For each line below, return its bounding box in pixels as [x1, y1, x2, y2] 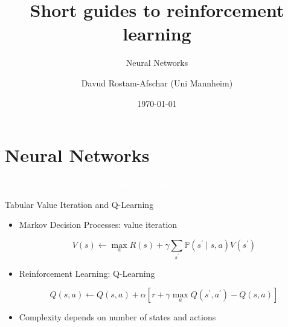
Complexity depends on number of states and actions [19, 311, 216, 323]
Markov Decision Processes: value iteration [19, 218, 178, 231]
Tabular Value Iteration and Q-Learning [5, 198, 154, 210]
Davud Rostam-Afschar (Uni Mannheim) [81, 76, 233, 89]
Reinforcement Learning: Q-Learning [19, 267, 155, 279]
